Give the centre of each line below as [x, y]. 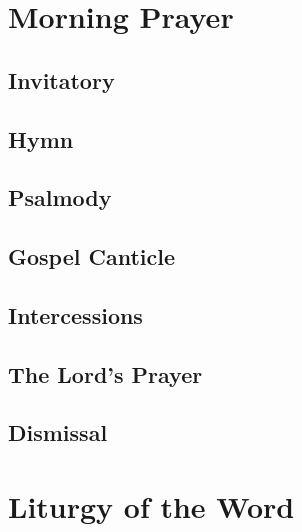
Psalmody [60, 197]
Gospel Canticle [92, 256]
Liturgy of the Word [151, 506]
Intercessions [75, 314]
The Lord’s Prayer [105, 373]
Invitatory [61, 79]
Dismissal [58, 432]
